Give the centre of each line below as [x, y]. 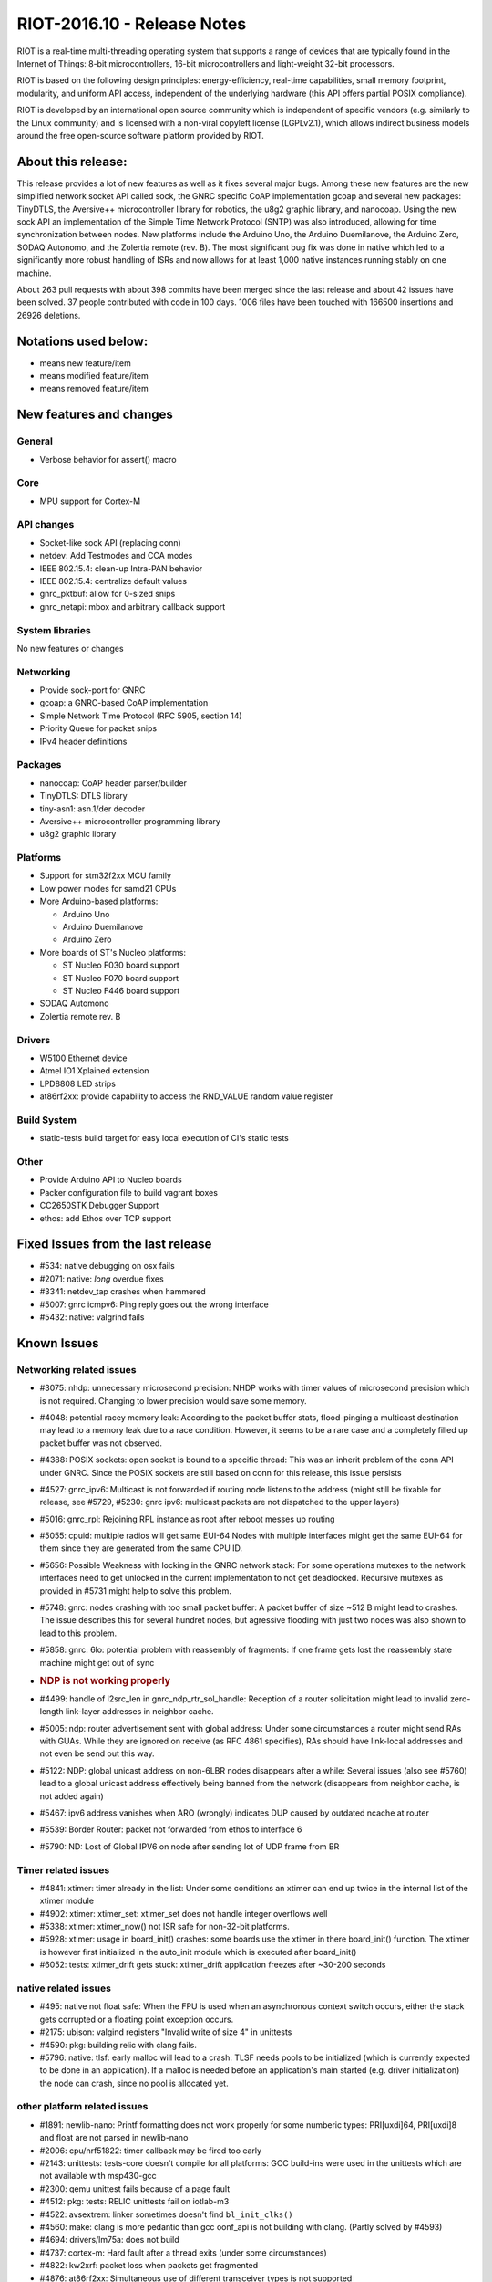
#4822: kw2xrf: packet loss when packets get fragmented [149, 2266]
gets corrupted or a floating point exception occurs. [137, 2019]
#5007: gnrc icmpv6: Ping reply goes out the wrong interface [154, 1304]
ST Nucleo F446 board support [121, 990]
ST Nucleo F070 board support [121, 978]
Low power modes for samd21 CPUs [108, 888]
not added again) [72, 1796]
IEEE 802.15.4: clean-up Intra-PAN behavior [121, 568]
